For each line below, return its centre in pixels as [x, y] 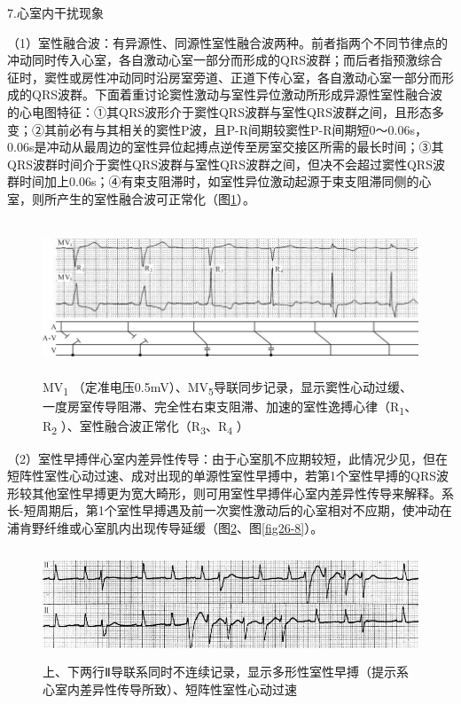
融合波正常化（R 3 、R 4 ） [176, 427]
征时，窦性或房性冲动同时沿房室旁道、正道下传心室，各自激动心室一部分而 [224, 77]
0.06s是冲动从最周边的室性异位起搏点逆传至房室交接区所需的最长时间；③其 [226, 147]
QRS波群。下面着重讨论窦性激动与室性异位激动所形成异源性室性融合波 [237, 94]
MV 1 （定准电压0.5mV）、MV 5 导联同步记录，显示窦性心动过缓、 [227, 388]
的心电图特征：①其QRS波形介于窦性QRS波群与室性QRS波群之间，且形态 [219, 111]
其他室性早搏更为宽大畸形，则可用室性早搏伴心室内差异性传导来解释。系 [242, 493]
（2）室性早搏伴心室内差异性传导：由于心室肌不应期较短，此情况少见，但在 [227, 458]
